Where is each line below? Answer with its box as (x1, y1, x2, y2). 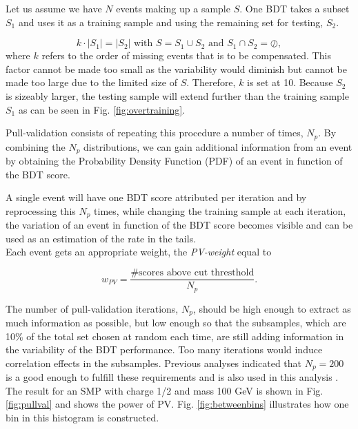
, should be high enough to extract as (192, 301, 351, 315)
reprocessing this (6, 203, 76, 218)
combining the (6, 139, 66, 154)
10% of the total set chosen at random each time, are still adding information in (6, 328, 344, 343)
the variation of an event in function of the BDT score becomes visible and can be (6, 218, 353, 232)
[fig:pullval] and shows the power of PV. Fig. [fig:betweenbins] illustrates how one (6, 397, 349, 411)
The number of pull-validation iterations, (6, 301, 179, 315)
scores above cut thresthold (139, 268, 255, 278)
